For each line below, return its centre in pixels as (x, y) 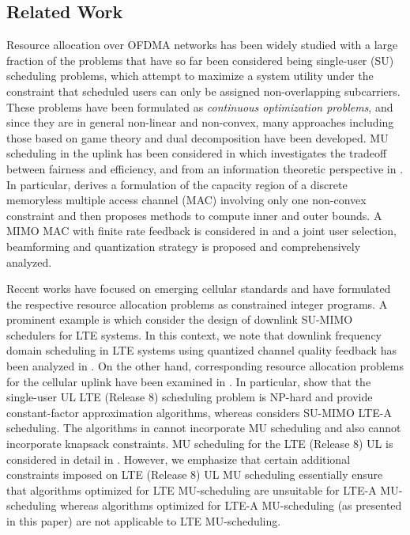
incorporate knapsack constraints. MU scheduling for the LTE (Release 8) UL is (200, 444)
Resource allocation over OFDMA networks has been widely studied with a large (202, 45)
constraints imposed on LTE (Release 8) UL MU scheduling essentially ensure (195, 474)
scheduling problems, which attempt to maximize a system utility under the (190, 76)
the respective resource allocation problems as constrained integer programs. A (197, 304)
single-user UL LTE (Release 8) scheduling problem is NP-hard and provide (190, 397)
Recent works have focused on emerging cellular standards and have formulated (199, 288)
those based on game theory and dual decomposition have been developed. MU (197, 137)
